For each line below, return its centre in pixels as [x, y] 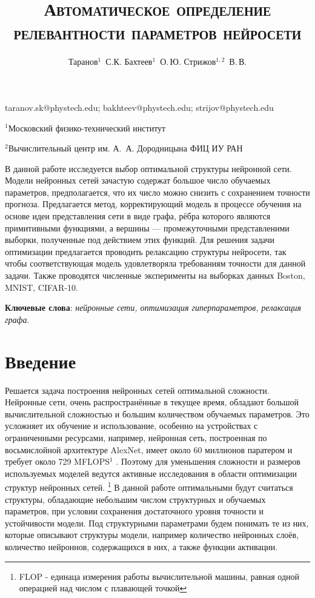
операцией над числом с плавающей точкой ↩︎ [103, 588]
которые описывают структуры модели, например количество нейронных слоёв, [152, 535]
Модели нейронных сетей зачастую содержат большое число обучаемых [138, 180]
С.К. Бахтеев [129, 61]
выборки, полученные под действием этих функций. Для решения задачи [140, 240]
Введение [41, 361]
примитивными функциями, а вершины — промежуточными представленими [147, 228]
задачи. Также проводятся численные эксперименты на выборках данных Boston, [155, 275]
